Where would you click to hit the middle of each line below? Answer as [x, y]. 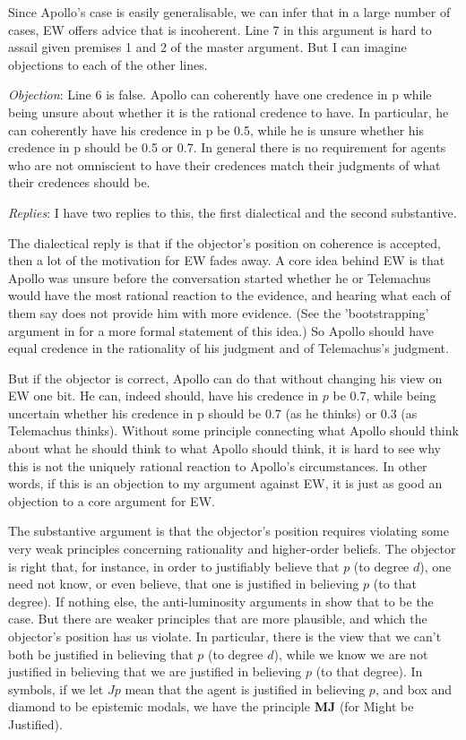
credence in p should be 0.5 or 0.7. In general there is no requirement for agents [227, 147]
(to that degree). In [369, 671]
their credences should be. [79, 182]
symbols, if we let [56, 688]
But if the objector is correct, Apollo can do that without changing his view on [225, 378]
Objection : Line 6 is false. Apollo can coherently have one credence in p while [220, 95]
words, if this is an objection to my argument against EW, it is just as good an [225, 483]
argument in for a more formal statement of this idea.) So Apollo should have [221, 330]
